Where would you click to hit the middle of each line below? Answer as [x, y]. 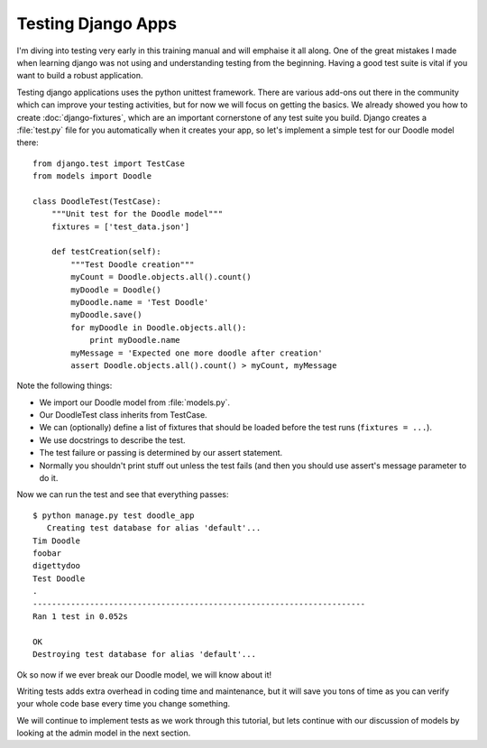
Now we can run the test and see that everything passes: [123, 494]
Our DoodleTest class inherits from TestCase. [123, 415]
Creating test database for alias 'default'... [154, 528]
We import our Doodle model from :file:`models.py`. [134, 402]
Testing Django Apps [97, 23]
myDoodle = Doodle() [116, 290]
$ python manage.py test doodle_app [114, 515]
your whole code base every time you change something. [124, 704]
